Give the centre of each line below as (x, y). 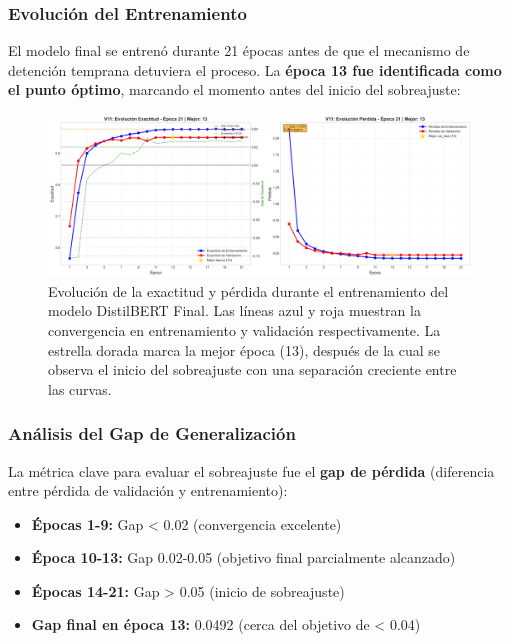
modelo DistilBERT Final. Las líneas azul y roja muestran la (234, 310)
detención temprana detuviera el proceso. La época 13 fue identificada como (255, 69)
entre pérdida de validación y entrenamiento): (148, 490)
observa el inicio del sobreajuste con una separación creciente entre (252, 369)
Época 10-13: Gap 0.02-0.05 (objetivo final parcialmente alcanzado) (243, 557)
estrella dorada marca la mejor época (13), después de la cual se (244, 349)
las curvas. (80, 388)
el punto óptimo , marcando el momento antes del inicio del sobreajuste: (234, 89)
